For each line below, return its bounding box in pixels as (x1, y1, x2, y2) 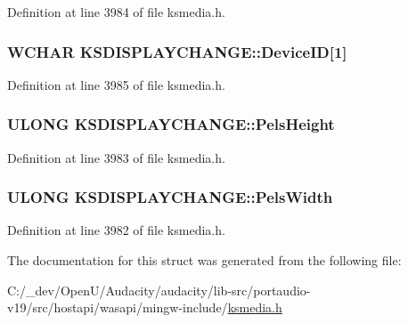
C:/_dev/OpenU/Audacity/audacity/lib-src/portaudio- (7, 280, 311, 299)
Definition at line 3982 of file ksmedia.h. (7, 221, 225, 239)
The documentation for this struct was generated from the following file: (7, 251, 402, 270)
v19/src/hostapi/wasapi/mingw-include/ (7, 298, 228, 317)
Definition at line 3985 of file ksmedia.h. (7, 75, 225, 93)
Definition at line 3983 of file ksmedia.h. (7, 148, 225, 166)
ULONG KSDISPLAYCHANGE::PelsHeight (7, 113, 335, 135)
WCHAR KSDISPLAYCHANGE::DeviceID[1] (7, 40, 347, 62)
